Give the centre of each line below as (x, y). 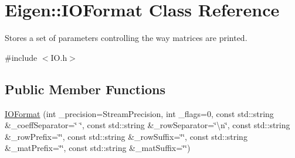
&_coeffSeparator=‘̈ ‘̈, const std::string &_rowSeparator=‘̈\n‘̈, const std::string (147, 125)
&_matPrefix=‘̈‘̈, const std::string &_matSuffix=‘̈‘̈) (98, 148)
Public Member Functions (85, 89)
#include (21, 57)
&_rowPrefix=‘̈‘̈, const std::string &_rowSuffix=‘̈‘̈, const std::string (126, 136)
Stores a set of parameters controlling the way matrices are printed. (126, 38)
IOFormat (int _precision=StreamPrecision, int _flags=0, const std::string (139, 113)
